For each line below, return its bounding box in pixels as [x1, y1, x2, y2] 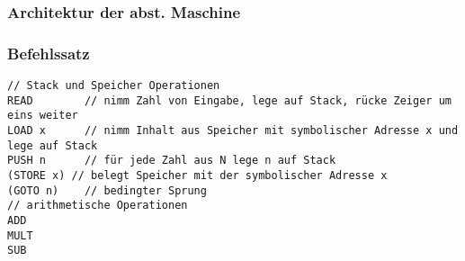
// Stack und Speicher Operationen [7, 79, 220, 93]
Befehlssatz [7, 41, 90, 64]
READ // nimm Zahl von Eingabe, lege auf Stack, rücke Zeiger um [7, 94, 452, 107]
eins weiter [7, 109, 78, 122]
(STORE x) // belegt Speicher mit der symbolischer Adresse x [7, 169, 388, 182]
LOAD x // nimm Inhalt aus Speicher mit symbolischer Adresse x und [7, 124, 459, 138]
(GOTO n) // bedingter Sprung [7, 184, 207, 197]
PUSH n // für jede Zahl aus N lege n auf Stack [7, 154, 336, 167]
